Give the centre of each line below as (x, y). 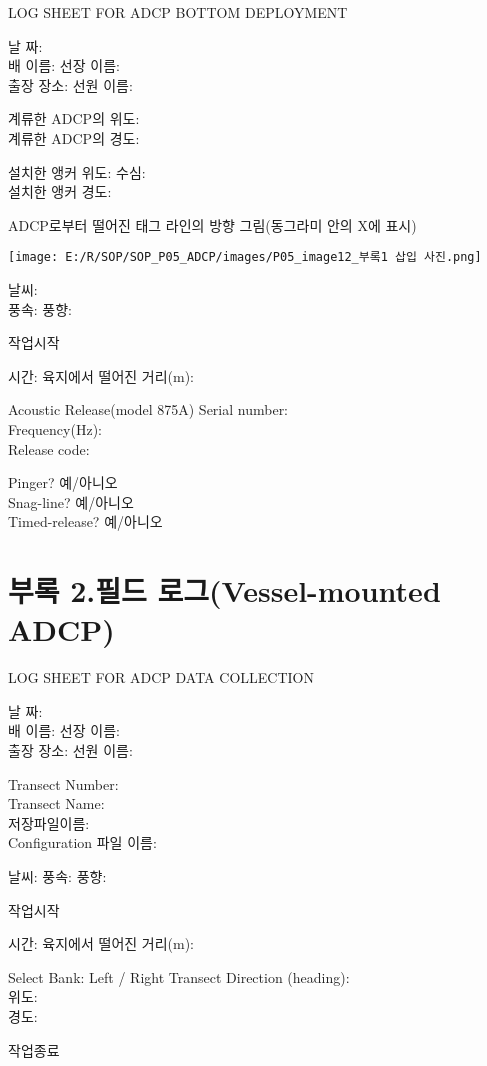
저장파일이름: (49, 822)
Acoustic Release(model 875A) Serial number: (148, 409)
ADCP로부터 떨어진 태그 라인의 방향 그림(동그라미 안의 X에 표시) (212, 224)
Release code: (49, 448)
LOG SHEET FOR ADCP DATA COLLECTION (161, 677)
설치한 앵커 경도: (60, 191)
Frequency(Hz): (55, 428)
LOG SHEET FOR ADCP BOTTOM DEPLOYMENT (178, 12)
